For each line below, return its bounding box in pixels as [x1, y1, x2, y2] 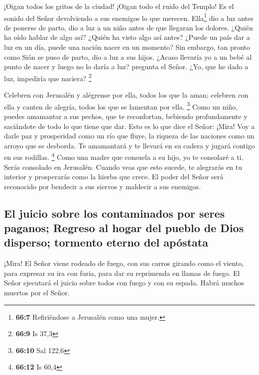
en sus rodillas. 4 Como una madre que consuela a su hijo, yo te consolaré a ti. [4, 150, 244, 162]
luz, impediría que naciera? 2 [4, 71, 92, 83]
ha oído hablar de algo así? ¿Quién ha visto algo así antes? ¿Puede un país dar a [4, 32, 250, 42]
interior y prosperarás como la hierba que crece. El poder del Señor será [4, 171, 224, 182]
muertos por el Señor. [4, 287, 70, 298]
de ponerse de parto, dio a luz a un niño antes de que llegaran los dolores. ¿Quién [4, 22, 253, 32]
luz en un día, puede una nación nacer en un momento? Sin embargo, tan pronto [4, 42, 251, 52]
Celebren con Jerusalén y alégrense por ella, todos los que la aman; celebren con [4, 90, 249, 100]
